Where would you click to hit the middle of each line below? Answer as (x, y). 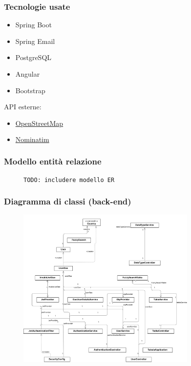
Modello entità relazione (53, 161)
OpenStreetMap (39, 123)
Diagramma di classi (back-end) (68, 201)
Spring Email (35, 41)
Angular (28, 74)
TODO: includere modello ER (69, 180)
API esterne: (23, 107)
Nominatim (32, 139)
